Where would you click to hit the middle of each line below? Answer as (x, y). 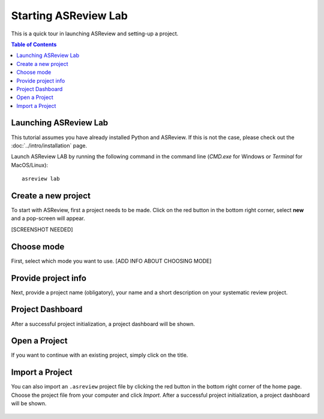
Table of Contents (34, 44)
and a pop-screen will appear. (48, 218)
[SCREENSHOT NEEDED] (42, 229)
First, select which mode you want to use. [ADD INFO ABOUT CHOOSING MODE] (111, 261)
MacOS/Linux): (29, 165)
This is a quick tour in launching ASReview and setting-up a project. (95, 34)
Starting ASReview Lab (70, 16)
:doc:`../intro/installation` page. (49, 145)
